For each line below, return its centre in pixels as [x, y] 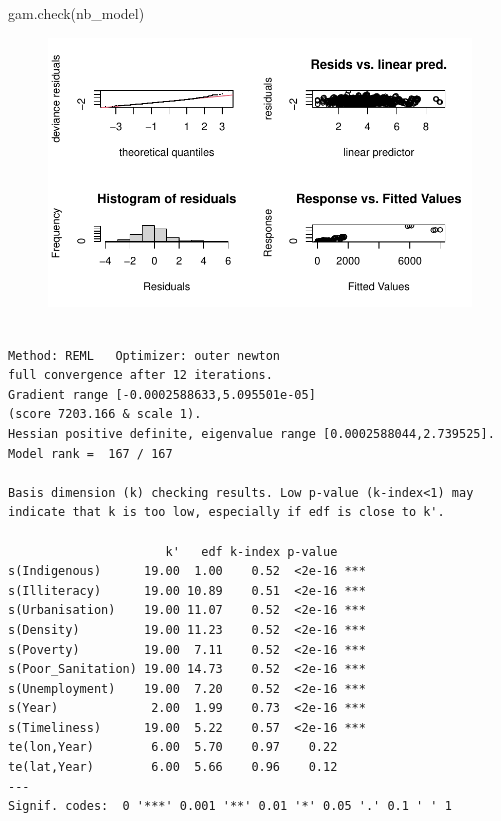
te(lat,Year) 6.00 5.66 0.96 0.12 [173, 767]
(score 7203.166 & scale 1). [105, 414]
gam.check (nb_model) [76, 13]
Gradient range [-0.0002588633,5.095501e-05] [162, 394]
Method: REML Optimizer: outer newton [144, 355]
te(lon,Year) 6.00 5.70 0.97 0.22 [173, 747]
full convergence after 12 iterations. [140, 375]
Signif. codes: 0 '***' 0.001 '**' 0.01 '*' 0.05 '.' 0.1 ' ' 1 [230, 806]
